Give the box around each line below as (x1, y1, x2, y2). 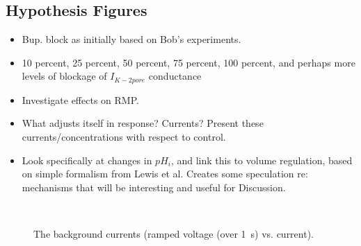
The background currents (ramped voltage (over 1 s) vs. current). (33, 227, 314, 240)
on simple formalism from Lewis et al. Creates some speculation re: (22, 166, 308, 181)
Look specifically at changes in (22, 152, 152, 167)
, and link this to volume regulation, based (170, 152, 353, 167)
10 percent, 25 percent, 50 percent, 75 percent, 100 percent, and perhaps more (22, 55, 355, 69)
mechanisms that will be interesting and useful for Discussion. (22, 179, 286, 194)
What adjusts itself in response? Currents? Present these (22, 116, 264, 130)
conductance (148, 69, 202, 83)
